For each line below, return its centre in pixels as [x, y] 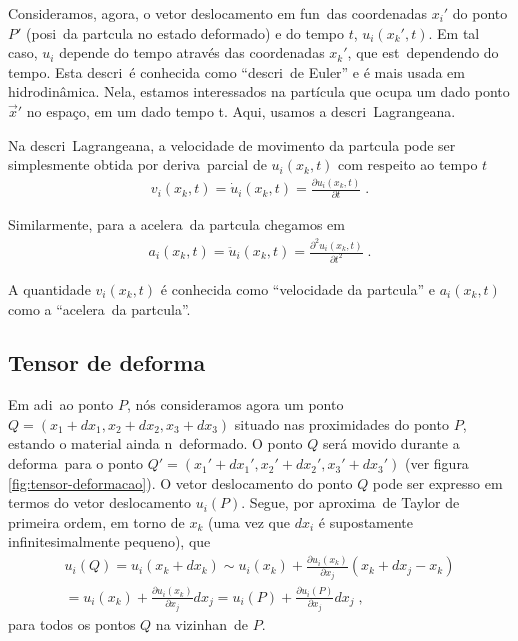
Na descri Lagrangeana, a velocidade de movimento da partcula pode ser [232, 144]
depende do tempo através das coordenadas [192, 52]
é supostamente [366, 521]
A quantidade [49, 288]
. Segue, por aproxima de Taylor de [350, 502]
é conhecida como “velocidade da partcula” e [297, 288]
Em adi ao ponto [61, 404]
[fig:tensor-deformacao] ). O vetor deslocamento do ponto [180, 482]
